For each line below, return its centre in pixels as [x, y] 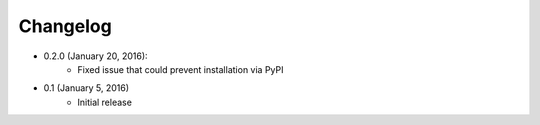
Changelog [65, 26]
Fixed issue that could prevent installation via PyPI [180, 69]
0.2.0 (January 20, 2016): [96, 56]
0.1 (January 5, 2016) [86, 88]
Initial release [104, 102]
